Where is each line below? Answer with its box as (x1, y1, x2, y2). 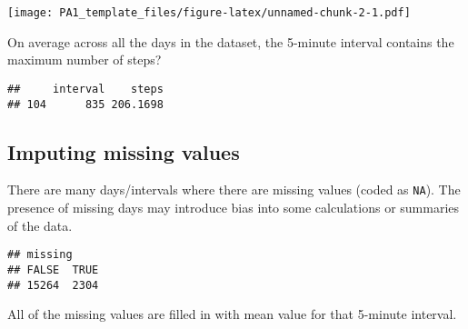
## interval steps (7, 82, 164, 95)
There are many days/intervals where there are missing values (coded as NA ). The (7, 180, 461, 199)
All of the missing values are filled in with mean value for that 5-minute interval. (7, 304, 457, 324)
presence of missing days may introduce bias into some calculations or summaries (7, 198, 460, 217)
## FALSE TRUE (7, 263, 99, 276)
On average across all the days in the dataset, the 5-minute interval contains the (7, 32, 454, 51)
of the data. (7, 215, 73, 234)
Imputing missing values (7, 137, 240, 165)
